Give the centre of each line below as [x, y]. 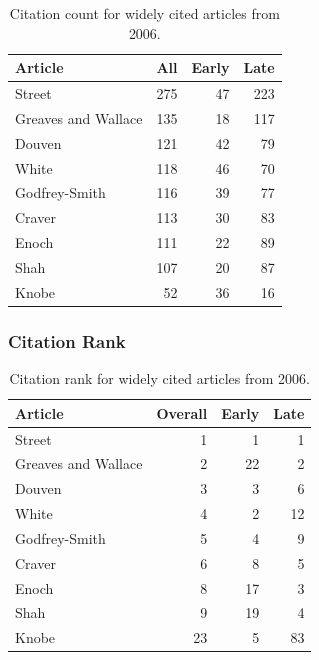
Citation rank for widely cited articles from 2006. [159, 378]
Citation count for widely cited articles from [144, 13]
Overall [182, 412]
